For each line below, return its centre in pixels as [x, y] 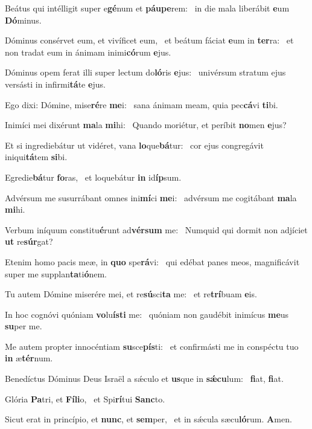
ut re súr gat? [29, 241]
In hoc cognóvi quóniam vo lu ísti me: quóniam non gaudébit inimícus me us [147, 314]
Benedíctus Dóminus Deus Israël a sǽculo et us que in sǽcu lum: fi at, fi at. [144, 379]
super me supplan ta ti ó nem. [56, 273]
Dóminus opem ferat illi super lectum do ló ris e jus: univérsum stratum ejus [145, 72]
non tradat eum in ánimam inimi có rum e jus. [88, 52]
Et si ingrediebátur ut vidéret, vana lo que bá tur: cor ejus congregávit [134, 145]
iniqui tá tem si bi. [36, 157]
